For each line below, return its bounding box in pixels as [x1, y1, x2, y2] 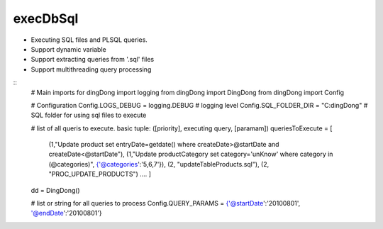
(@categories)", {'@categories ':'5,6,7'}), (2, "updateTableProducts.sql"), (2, [48, 160, 270, 168]
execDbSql [13, 11, 79, 26]
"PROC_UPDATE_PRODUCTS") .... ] [48, 170, 152, 179]
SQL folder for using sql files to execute [30, 111, 147, 120]
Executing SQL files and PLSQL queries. [30, 35, 148, 44]
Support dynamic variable [30, 45, 106, 53]
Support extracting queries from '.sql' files [30, 55, 155, 64]
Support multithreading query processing [30, 65, 152, 74]
